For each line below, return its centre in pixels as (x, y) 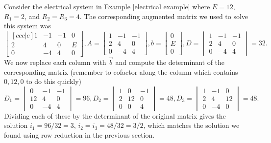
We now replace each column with (55, 62)
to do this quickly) (54, 81)
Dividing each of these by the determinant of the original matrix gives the (115, 115)
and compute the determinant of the (170, 62)
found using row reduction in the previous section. (79, 135)
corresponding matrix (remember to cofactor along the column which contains (121, 71)
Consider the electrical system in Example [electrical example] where (107, 6)
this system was (27, 26)
